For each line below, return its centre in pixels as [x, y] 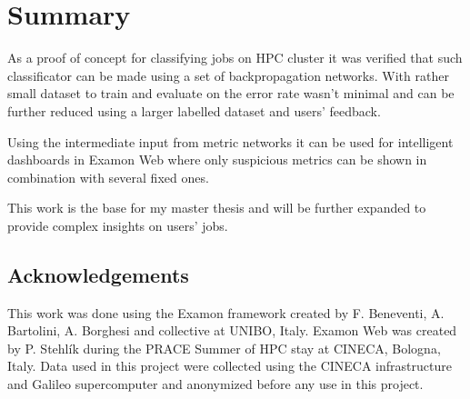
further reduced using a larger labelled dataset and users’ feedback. [194, 110]
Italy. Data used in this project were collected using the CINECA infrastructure [230, 366]
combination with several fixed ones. [108, 177]
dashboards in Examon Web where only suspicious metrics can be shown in [217, 160]
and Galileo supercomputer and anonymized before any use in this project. [215, 384]
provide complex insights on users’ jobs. [118, 225]
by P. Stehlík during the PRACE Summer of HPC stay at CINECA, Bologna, [224, 348]
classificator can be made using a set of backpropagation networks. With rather [228, 75]
